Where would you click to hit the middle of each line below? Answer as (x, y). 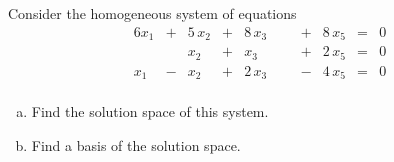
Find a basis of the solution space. (136, 144)
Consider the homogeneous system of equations (152, 13)
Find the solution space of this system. (150, 111)
